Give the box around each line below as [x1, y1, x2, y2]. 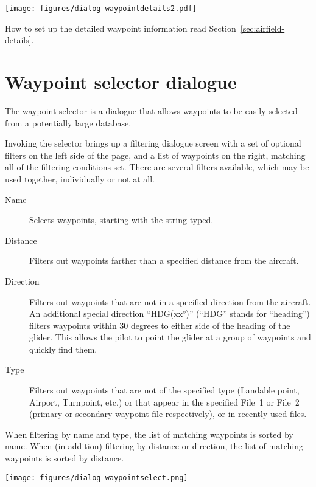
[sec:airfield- [240, 21, 285, 34]
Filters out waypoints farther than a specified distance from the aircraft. [29, 254, 299, 267]
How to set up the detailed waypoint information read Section [5, 21, 236, 34]
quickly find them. [29, 342, 97, 355]
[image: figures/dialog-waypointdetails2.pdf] [5, 4, 197, 13]
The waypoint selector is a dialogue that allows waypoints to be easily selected [5, 104, 298, 117]
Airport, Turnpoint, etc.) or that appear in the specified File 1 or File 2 [29, 395, 300, 408]
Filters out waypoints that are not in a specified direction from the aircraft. [29, 295, 311, 308]
